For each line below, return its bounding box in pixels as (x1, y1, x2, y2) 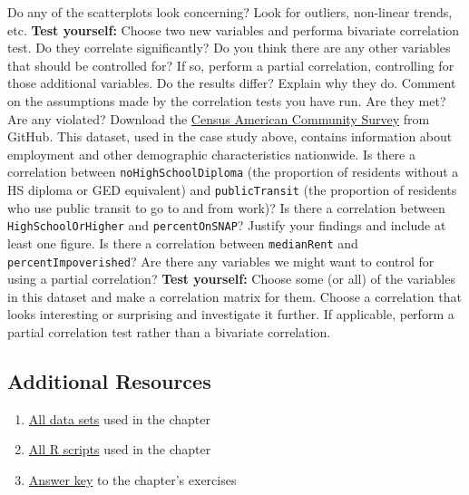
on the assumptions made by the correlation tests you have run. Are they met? (7, 91, 446, 110)
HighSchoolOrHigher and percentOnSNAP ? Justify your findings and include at (7, 216, 446, 235)
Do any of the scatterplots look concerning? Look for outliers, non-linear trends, (7, 3, 453, 21)
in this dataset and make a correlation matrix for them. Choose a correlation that (7, 286, 462, 306)
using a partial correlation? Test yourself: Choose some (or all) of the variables (7, 269, 455, 288)
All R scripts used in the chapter (28, 440, 211, 459)
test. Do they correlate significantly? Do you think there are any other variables (7, 38, 451, 57)
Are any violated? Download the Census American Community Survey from (7, 109, 430, 128)
